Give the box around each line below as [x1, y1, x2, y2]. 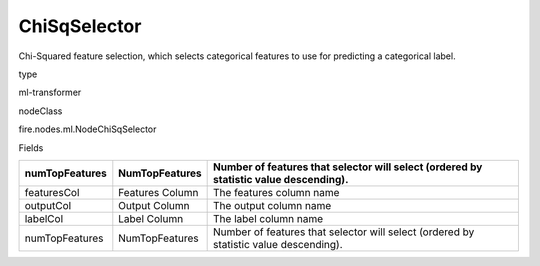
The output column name [213, 198, 332, 212]
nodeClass [18, 105, 63, 117]
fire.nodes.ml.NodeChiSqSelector [18, 123, 157, 135]
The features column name [213, 185, 340, 199]
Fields [18, 141, 44, 154]
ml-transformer [18, 86, 82, 99]
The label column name [213, 211, 324, 225]
